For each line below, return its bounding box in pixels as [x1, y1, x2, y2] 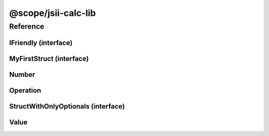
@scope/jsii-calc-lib [9, 7, 96, 18]
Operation [9, 86, 41, 95]
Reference [9, 22, 44, 31]
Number [9, 70, 35, 79]
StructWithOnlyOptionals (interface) [9, 102, 125, 111]
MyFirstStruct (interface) [9, 54, 89, 63]
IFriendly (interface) [9, 38, 73, 47]
